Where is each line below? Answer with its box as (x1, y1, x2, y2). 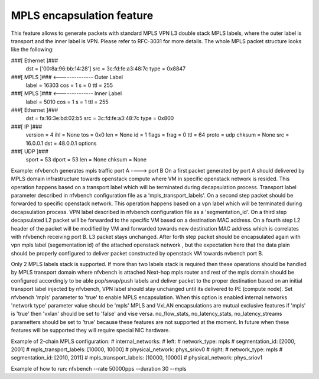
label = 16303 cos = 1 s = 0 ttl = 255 (25, 82, 113, 89)
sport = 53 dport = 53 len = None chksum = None (25, 156, 147, 163)
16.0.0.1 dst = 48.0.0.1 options (25, 140, 97, 147)
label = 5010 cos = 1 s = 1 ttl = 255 (25, 98, 109, 105)
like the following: (11, 46, 54, 53)
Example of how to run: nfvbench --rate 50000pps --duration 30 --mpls (11, 365, 187, 372)
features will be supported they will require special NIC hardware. (11, 327, 171, 334)
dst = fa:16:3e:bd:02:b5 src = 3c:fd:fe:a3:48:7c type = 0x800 (25, 115, 174, 122)
